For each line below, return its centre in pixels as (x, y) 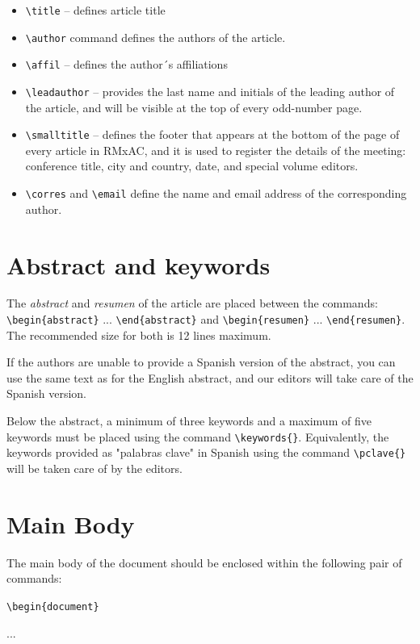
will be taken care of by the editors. (94, 468)
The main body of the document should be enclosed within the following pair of (204, 562)
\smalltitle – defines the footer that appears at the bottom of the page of (212, 134)
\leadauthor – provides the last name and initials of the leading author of (210, 91)
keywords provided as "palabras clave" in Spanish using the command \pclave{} (206, 452)
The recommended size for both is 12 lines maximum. (139, 335)
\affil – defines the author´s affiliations (126, 64)
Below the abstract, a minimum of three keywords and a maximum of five (189, 421)
